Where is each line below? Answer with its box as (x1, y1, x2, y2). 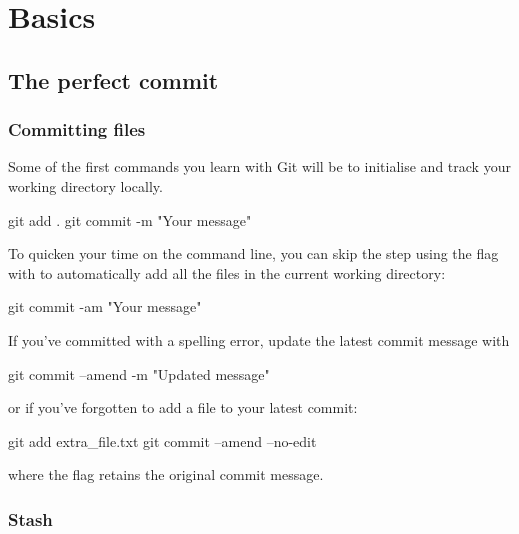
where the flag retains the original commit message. (8, 464, 324, 485)
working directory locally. (8, 175, 163, 196)
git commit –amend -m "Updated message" (8, 363, 270, 384)
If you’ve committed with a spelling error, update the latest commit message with (8, 329, 510, 350)
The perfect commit (8, 64, 219, 95)
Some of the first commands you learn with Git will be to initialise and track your (8, 156, 511, 177)
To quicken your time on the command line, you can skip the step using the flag (8, 243, 499, 264)
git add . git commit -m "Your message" (8, 209, 252, 230)
